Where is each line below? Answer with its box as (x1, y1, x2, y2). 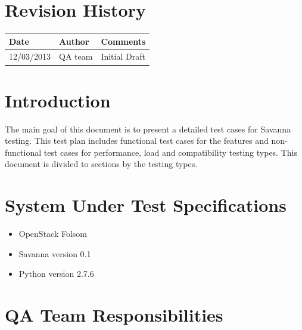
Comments (101, 35, 146, 47)
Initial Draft (101, 50, 145, 63)
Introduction (5, 88, 111, 112)
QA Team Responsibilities (5, 303, 223, 327)
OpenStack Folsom (18, 227, 88, 240)
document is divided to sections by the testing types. (5, 158, 198, 170)
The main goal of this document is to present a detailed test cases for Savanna (5, 122, 291, 135)
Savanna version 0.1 (18, 247, 91, 260)
